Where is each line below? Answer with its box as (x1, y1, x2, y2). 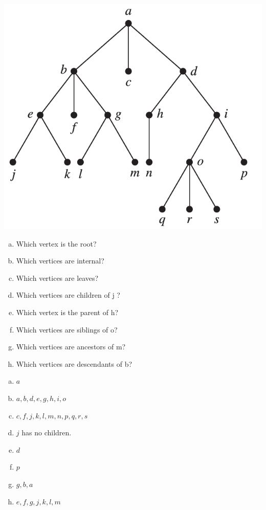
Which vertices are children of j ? (16, 290, 120, 300)
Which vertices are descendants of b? (16, 358, 132, 369)
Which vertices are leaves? (16, 272, 99, 283)
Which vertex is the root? (16, 238, 97, 249)
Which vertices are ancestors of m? (16, 341, 126, 352)
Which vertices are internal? (16, 255, 104, 266)
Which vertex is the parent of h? (16, 307, 119, 318)
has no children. (21, 427, 72, 438)
